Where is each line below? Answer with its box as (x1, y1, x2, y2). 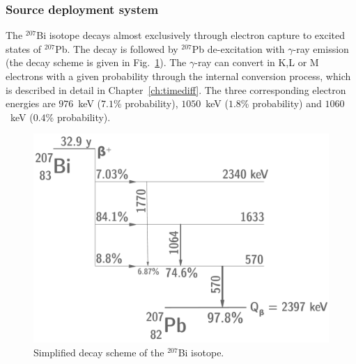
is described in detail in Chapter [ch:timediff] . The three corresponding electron (6, 82, 346, 97)
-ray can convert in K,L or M (194, 55, 319, 70)
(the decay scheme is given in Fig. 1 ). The (6, 55, 187, 70)
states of (6, 41, 42, 56)
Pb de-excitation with (192, 41, 285, 56)
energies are (6, 96, 56, 111)
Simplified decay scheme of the (33, 345, 164, 359)
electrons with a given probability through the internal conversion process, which (6, 69, 351, 83)
